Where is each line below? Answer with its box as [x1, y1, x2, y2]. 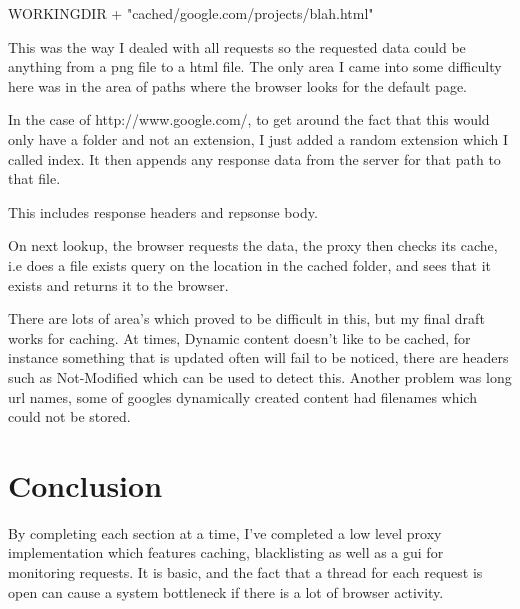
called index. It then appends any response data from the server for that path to [8, 148, 501, 169]
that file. [8, 168, 61, 189]
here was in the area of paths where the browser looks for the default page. [8, 75, 468, 96]
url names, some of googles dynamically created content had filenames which [8, 386, 477, 407]
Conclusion [8, 464, 163, 505]
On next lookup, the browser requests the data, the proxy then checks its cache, [8, 235, 498, 256]
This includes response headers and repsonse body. [8, 201, 318, 222]
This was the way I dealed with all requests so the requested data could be [8, 36, 466, 57]
